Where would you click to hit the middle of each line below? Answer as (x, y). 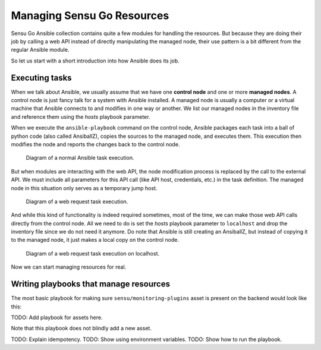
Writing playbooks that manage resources (91, 284)
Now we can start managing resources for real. (69, 267)
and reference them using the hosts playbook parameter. (81, 116)
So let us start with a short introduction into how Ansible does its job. (95, 61)
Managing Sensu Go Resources (90, 15)
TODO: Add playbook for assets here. (57, 317)
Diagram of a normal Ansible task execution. (80, 158)
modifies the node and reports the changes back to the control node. (95, 144)
